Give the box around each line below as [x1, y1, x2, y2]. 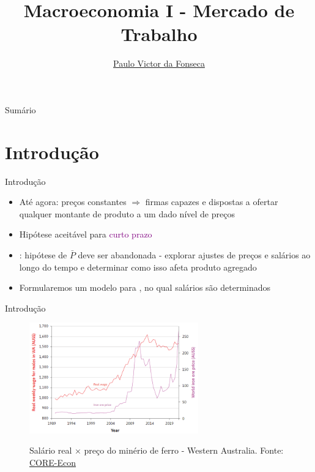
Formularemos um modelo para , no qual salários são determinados [19, 281, 271, 294]
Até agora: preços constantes [19, 195, 127, 208]
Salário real [29, 444, 72, 457]
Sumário [5, 103, 36, 116]
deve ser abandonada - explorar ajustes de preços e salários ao [78, 249, 311, 261]
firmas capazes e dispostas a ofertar [145, 195, 278, 208]
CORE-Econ [29, 456, 76, 469]
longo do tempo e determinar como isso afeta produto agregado [19, 260, 257, 273]
